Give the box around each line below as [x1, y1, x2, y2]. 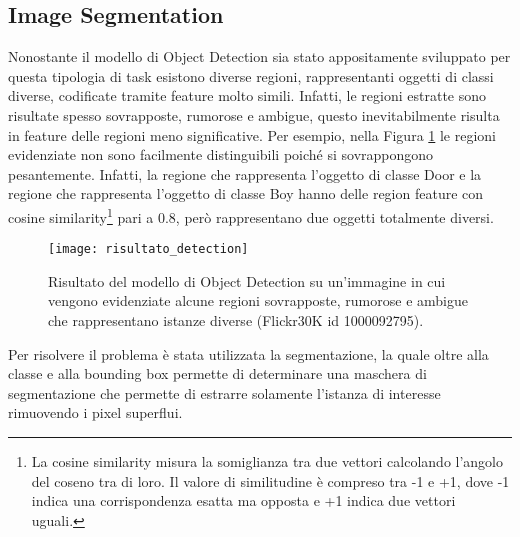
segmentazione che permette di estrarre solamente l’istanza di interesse [8, 382, 441, 403]
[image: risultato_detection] [48, 242, 249, 257]
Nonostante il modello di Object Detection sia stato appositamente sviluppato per [8, 46, 511, 67]
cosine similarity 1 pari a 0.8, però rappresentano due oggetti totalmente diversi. [8, 203, 494, 227]
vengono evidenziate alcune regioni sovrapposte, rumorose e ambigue [48, 290, 468, 311]
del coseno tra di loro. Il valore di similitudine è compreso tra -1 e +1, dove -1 [31, 470, 510, 491]
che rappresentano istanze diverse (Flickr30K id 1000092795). [48, 310, 424, 331]
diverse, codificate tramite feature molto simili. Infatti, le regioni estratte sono [8, 85, 487, 106]
